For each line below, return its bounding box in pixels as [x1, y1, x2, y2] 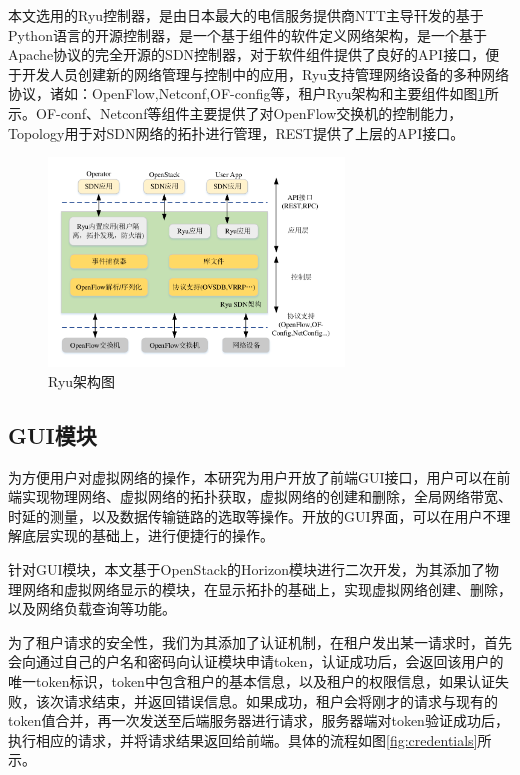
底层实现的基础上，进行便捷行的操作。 [21, 525, 274, 546]
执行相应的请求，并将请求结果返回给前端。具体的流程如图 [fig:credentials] [8, 729, 478, 750]
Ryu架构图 [48, 370, 116, 391]
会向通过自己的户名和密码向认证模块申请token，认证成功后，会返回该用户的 [8, 651, 504, 672]
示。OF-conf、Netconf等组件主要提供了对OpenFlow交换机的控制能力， [8, 102, 463, 123]
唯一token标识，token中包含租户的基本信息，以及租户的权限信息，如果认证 [8, 671, 495, 692]
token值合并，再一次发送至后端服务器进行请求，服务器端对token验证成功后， [8, 710, 509, 731]
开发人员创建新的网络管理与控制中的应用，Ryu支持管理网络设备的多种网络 [21, 63, 510, 84]
